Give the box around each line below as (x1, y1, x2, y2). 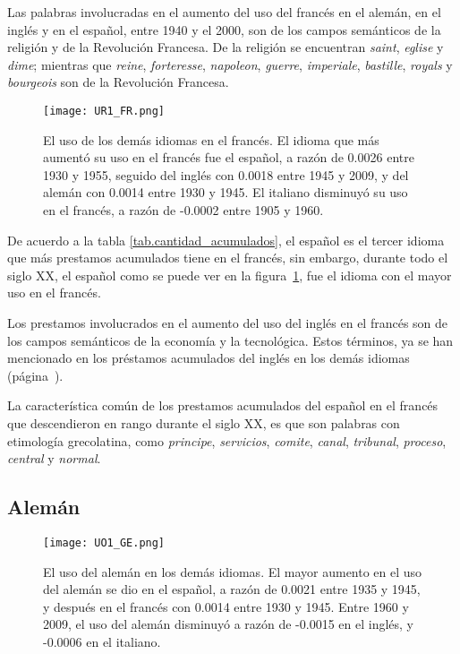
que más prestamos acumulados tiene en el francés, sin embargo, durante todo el (7, 248, 448, 267)
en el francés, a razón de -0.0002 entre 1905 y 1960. (43, 201, 324, 219)
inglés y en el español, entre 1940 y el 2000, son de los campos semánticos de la (7, 20, 441, 39)
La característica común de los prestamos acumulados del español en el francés (7, 396, 439, 415)
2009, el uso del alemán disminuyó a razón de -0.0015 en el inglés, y (43, 615, 414, 633)
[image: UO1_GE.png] (43, 536, 166, 549)
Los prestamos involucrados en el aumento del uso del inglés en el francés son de (7, 313, 448, 331)
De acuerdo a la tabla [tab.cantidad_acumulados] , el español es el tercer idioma (7, 230, 445, 249)
